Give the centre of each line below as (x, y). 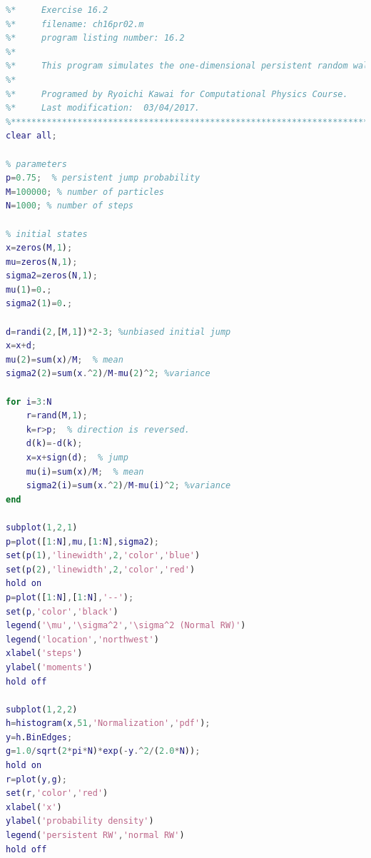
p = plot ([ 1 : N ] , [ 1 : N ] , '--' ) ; (70, 597)
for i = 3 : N (29, 402)
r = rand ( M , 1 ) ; (57, 416)
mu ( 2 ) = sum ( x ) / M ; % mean (65, 359)
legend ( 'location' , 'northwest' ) (82, 639)
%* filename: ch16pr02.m (75, 24)
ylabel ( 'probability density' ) (80, 821)
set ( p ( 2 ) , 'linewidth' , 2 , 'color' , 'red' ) (101, 569)
